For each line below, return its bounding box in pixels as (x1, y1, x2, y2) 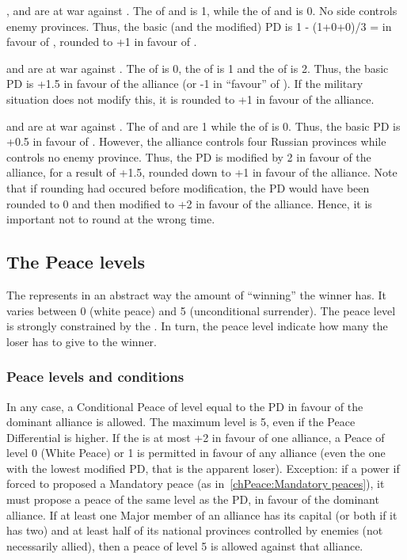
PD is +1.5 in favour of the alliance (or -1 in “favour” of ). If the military (6, 75, 363, 92)
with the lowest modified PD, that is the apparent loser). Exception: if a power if (6, 459, 400, 476)
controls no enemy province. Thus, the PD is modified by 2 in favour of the (6, 148, 371, 165)
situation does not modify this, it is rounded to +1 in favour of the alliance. (6, 90, 375, 107)
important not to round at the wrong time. (6, 211, 215, 227)
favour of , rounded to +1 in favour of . (6, 33, 197, 50)
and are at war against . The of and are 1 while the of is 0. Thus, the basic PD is (6, 117, 401, 134)
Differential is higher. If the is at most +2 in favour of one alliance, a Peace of (6, 429, 385, 445)
